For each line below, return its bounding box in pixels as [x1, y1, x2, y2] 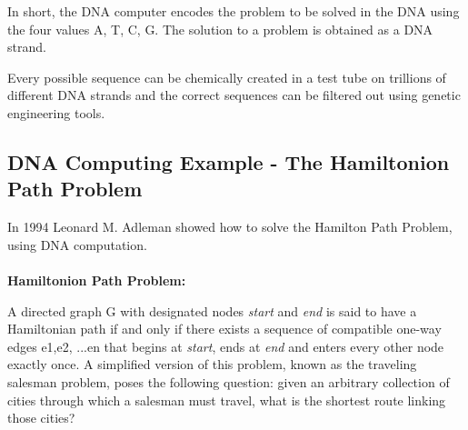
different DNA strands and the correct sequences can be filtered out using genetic [7, 85, 461, 105]
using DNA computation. [7, 235, 147, 254]
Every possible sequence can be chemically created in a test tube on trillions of [7, 67, 446, 86]
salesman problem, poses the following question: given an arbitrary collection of [7, 372, 450, 391]
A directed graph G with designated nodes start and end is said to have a [7, 301, 417, 320]
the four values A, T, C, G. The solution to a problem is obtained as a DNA [7, 19, 433, 38]
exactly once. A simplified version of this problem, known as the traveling [7, 355, 417, 374]
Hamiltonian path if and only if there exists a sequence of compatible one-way [7, 319, 442, 338]
